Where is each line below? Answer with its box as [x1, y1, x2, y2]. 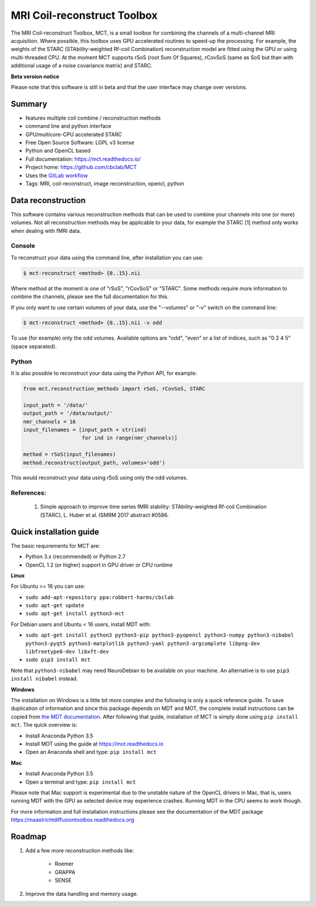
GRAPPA [54, 868, 75, 875]
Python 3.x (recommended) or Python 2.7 [25, 553, 126, 560]
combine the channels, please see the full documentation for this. [11, 293, 169, 300]
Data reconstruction [11, 195, 86, 205]
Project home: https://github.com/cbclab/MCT [25, 164, 137, 171]
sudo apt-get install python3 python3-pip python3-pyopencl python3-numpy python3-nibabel [25, 632, 294, 639]
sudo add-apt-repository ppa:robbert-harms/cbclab [25, 594, 174, 601]
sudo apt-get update [25, 602, 85, 609]
